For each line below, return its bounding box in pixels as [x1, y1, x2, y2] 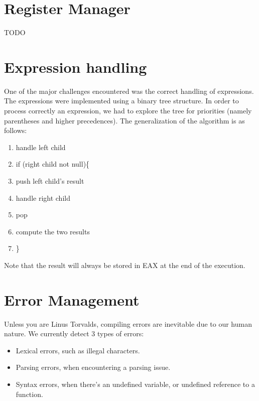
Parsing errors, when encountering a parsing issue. [16, 362, 171, 372]
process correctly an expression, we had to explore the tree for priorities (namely [4, 105, 252, 116]
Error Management [4, 289, 140, 310]
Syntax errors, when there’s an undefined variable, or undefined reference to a [16, 379, 255, 389]
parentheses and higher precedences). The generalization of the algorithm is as [4, 115, 245, 125]
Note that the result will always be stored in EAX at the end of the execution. [4, 259, 245, 270]
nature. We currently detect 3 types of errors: [4, 328, 144, 339]
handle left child [16, 142, 66, 152]
